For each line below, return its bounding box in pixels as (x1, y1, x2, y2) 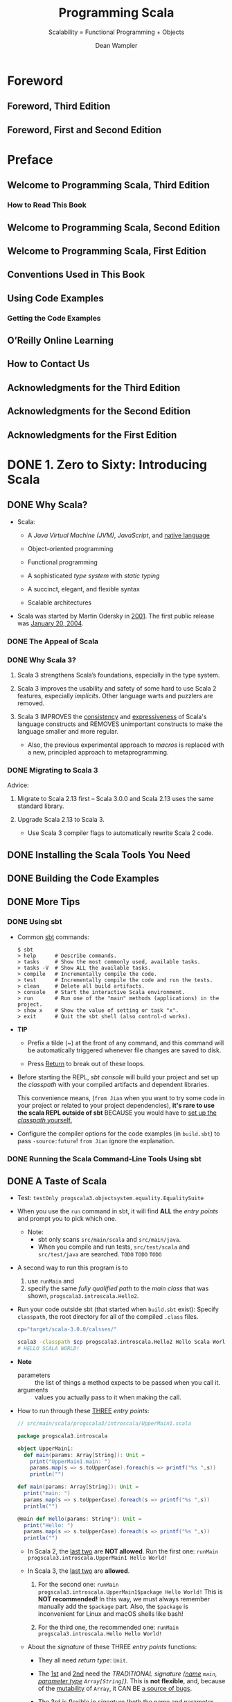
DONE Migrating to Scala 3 (7, 765, 98, 775)
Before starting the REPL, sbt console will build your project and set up (17, 1072, 219, 1081)
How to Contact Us (7, 358, 90, 370)
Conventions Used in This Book (7, 269, 145, 280)
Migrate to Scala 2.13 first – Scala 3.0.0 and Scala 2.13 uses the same (17, 795, 214, 803)
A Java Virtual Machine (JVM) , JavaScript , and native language (27, 531, 210, 539)
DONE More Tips (7, 896, 80, 908)
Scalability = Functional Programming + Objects (48, 28, 185, 36)
